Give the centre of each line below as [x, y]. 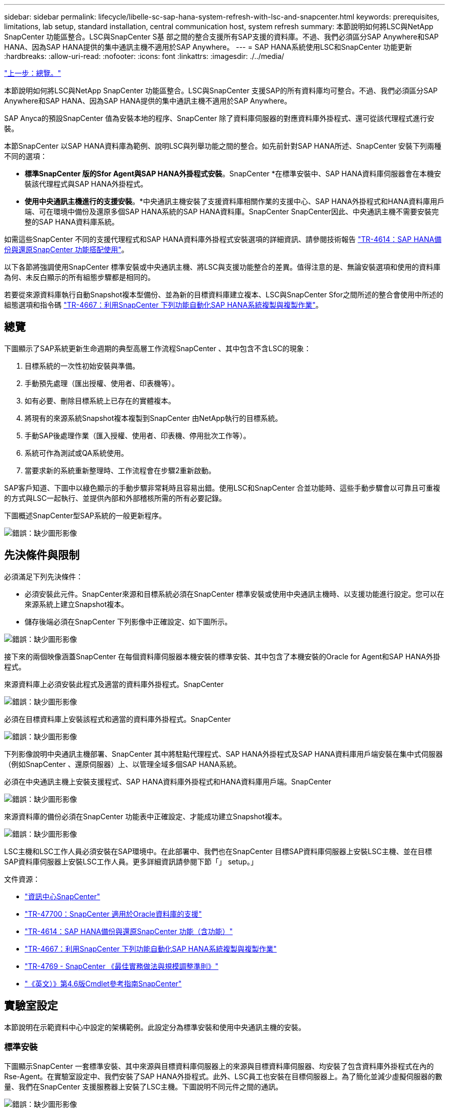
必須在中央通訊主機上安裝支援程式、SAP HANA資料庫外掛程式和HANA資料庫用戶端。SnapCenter [168, 781]
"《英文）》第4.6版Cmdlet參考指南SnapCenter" [103, 983]
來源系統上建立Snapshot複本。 [77, 604]
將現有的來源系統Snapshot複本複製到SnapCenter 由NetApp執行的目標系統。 [154, 418]
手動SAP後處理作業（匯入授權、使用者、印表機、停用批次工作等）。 [138, 435]
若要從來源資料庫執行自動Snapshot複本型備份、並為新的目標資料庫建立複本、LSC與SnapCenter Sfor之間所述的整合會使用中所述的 [224, 295]
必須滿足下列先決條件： [44, 576]
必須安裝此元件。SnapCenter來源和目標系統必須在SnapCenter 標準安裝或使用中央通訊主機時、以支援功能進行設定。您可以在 [234, 594]
